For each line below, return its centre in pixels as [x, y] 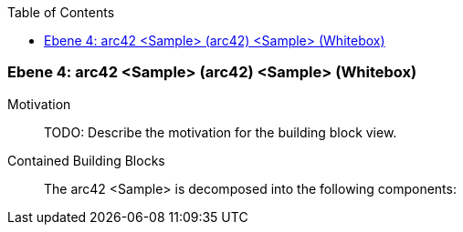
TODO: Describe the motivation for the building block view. [221, 132]
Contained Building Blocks [86, 160]
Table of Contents [61, 12]
